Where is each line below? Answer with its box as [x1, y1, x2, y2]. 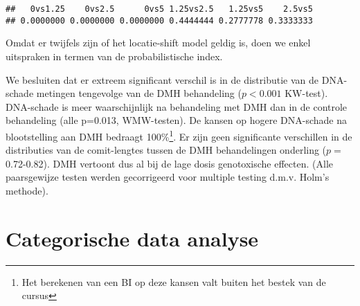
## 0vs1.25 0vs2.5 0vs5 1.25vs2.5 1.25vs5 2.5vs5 [6, 4, 313, 14]
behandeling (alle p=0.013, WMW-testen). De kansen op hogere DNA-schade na [6, 113, 347, 127]
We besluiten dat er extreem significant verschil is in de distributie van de [6, 72, 319, 87]
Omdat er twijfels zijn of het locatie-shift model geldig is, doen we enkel [6, 35, 311, 50]
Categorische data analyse [6, 224, 259, 252]
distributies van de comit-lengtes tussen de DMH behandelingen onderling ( [6, 143, 327, 157]
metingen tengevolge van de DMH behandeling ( [36, 86, 242, 100]
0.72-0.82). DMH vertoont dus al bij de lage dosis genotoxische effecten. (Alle [6, 156, 334, 170]
